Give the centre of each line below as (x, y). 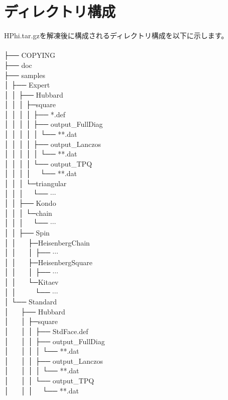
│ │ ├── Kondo (30, 203)
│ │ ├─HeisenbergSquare (48, 262)
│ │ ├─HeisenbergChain (47, 242)
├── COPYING (30, 55)
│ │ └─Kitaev (31, 282)
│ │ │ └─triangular (35, 183)
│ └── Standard (31, 302)
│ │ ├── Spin (27, 232)
